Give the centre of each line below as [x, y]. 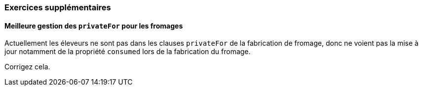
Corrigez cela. [27, 67]
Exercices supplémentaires [58, 7]
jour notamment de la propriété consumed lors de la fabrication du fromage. [128, 52]
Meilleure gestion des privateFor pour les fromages [94, 26]
